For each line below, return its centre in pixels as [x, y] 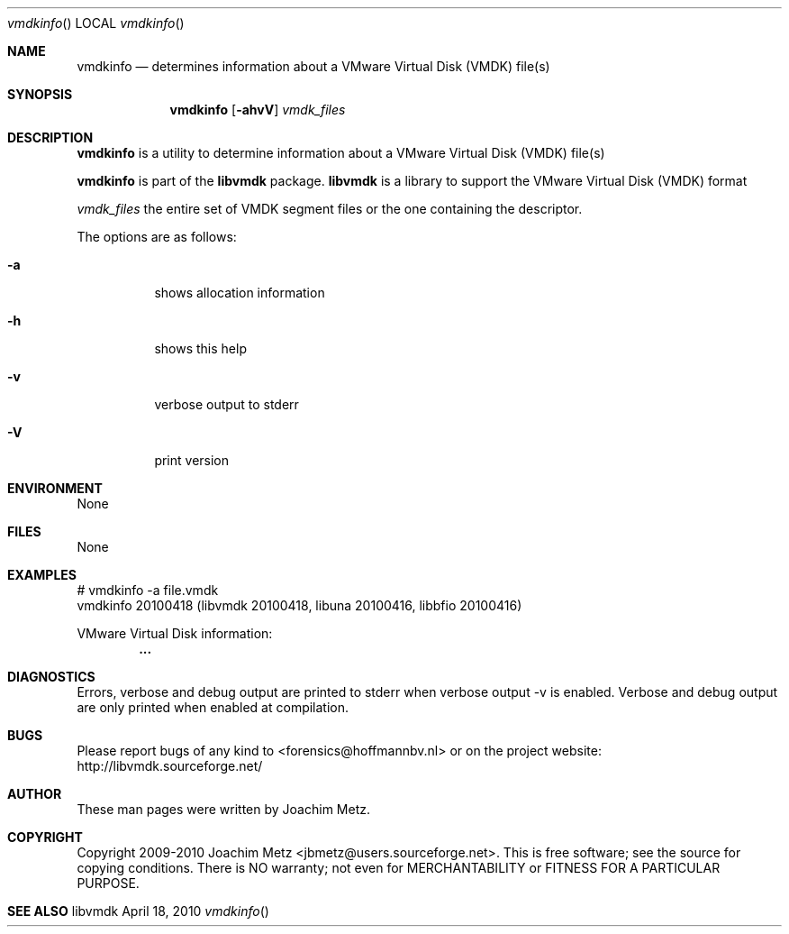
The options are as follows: [157, 237]
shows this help [200, 348]
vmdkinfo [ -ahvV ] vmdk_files [258, 110]
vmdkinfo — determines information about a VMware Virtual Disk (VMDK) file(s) [313, 66]
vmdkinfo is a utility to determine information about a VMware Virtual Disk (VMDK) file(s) [341, 153]
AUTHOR [35, 794]
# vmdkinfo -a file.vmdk [148, 590]
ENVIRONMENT [55, 488]
